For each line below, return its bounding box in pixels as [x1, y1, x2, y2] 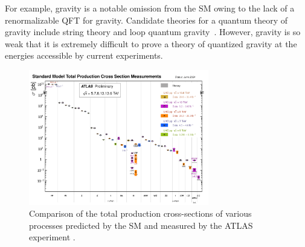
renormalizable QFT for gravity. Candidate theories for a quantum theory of [5, 13, 288, 26]
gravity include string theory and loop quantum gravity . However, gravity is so [5, 25, 301, 38]
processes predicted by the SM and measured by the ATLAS [29, 219, 253, 231]
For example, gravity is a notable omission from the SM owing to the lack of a [5, 2, 295, 14]
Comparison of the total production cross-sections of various [29, 207, 252, 220]
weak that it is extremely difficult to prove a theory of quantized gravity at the [5, 37, 297, 50]
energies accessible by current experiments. [5, 49, 163, 62]
